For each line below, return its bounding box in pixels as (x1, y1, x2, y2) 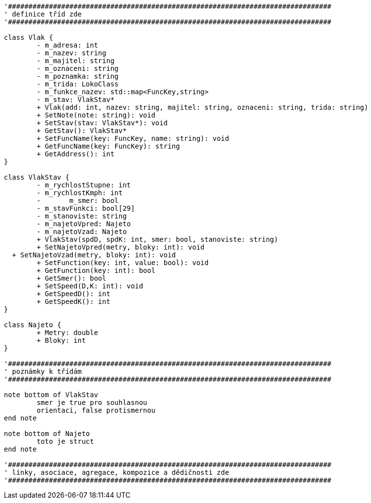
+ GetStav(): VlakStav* (36, 127, 127, 134)
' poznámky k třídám (4, 368, 82, 375)
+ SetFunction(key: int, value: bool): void (36, 259, 209, 267)
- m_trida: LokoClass (36, 80, 119, 88)
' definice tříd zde (4, 10, 82, 18)
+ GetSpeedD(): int (36, 290, 111, 298)
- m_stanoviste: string (36, 212, 127, 220)
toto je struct (36, 437, 94, 445)
